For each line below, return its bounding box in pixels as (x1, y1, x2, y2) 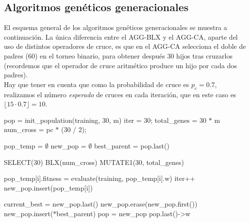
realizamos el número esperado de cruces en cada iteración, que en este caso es (4, 89, 236, 99)
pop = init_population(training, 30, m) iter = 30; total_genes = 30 (4, 115, 207, 125)
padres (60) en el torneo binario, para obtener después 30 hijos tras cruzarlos (4, 50, 233, 60)
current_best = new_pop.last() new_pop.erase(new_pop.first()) (4, 199, 198, 209)
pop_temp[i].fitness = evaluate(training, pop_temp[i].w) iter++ (4, 173, 196, 183)
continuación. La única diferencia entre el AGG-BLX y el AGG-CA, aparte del (4, 31, 238, 42)
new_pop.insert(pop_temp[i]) (4, 182, 93, 192)
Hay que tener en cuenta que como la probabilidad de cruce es (4, 79, 189, 89)
